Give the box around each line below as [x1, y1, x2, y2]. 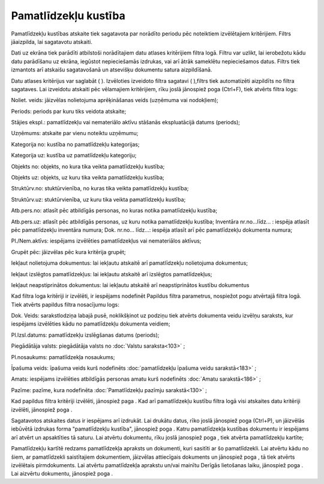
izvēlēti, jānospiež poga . [11, 406, 73, 413]
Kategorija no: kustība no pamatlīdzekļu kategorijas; [11, 141, 140, 148]
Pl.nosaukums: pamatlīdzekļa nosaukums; [11, 353, 115, 360]
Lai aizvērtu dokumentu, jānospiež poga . [11, 470, 113, 477]
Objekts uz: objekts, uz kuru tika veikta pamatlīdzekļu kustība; [11, 174, 164, 181]
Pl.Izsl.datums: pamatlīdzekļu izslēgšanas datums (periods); [11, 331, 160, 339]
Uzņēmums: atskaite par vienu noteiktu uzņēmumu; [11, 130, 139, 137]
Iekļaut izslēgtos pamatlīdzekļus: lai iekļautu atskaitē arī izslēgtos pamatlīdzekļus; [11, 270, 212, 277]
